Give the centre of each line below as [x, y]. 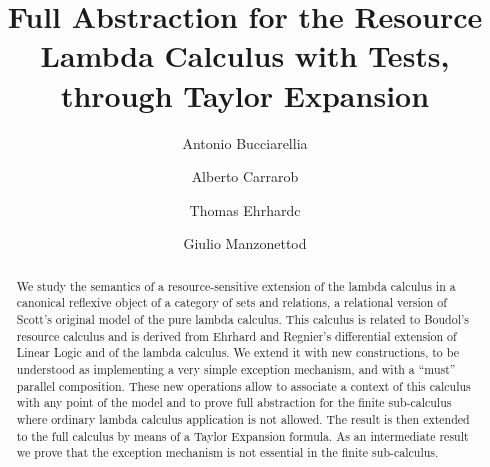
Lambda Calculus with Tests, [245, 55]
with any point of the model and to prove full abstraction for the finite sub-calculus [234, 402]
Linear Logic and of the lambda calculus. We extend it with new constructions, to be [237, 352]
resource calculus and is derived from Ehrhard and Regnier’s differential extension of [236, 335]
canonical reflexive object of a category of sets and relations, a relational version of [231, 302]
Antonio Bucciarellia [245, 142]
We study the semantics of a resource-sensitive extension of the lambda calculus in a [236, 285]
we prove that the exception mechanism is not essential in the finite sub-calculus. [227, 452]
